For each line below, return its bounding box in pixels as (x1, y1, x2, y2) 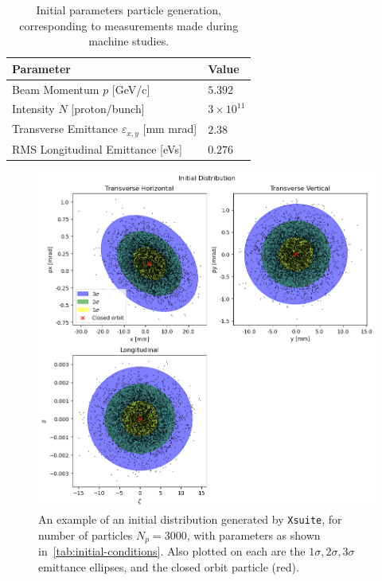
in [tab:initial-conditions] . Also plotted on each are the (38, 543, 306, 560)
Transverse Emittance (12, 120, 119, 137)
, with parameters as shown (186, 526, 321, 543)
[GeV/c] (111, 80, 150, 97)
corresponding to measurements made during (19, 17, 239, 33)
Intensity (12, 100, 55, 117)
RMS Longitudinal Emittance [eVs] (12, 141, 182, 158)
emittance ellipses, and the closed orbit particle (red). (38, 558, 299, 575)
